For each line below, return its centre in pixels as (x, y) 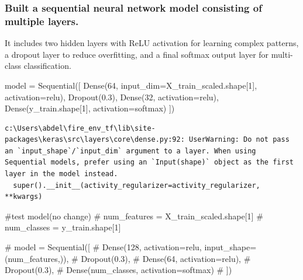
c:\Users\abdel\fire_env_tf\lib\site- (80, 128)
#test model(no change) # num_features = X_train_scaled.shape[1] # (134, 216)
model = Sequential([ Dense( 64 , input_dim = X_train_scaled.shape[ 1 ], (131, 85)
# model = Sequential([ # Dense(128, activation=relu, (103, 247)
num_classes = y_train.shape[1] (63, 227)
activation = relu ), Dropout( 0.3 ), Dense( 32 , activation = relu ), (112, 97)
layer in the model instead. (61, 174)
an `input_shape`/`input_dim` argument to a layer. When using (130, 151)
